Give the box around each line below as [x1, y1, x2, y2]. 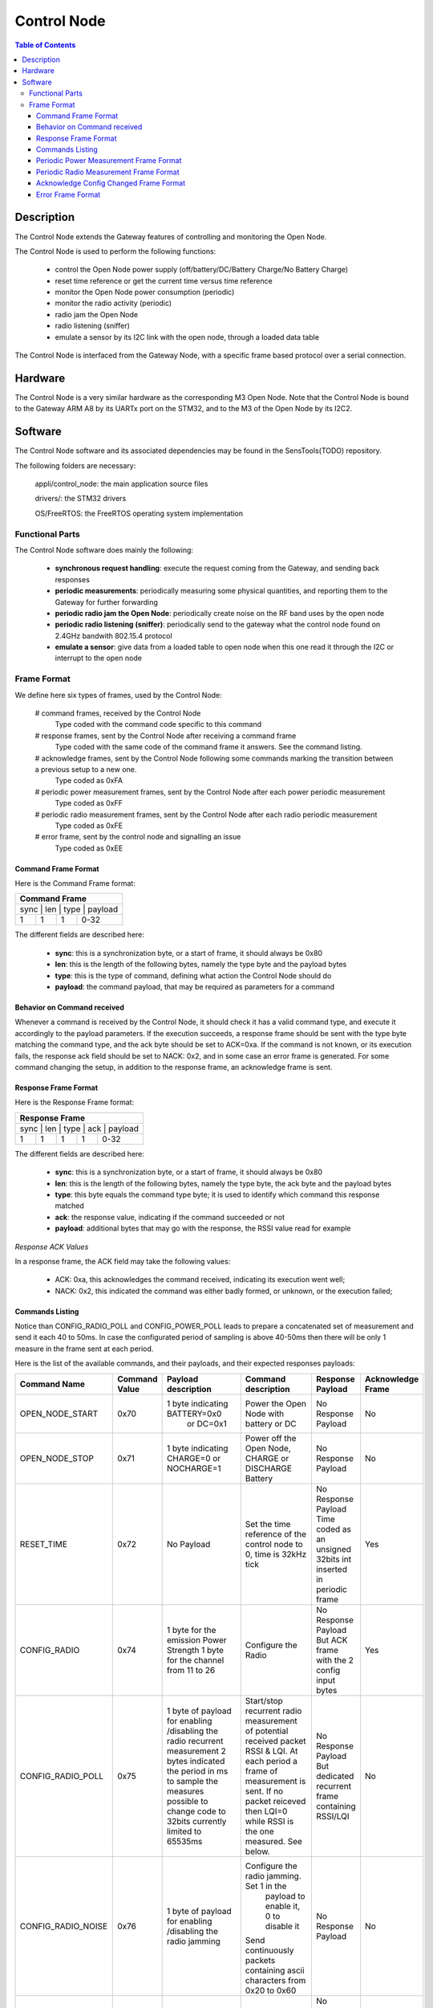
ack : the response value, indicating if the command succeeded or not [55, 1212, 285, 1222]
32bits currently [166, 1815, 227, 1826]
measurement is [245, 1775, 306, 1786]
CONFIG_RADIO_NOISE [19, 1920, 108, 1932]
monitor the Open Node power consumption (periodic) [55, 288, 235, 297]
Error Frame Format [36, 190, 101, 199]
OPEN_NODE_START [19, 1408, 99, 1419]
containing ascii [245, 1965, 305, 1976]
